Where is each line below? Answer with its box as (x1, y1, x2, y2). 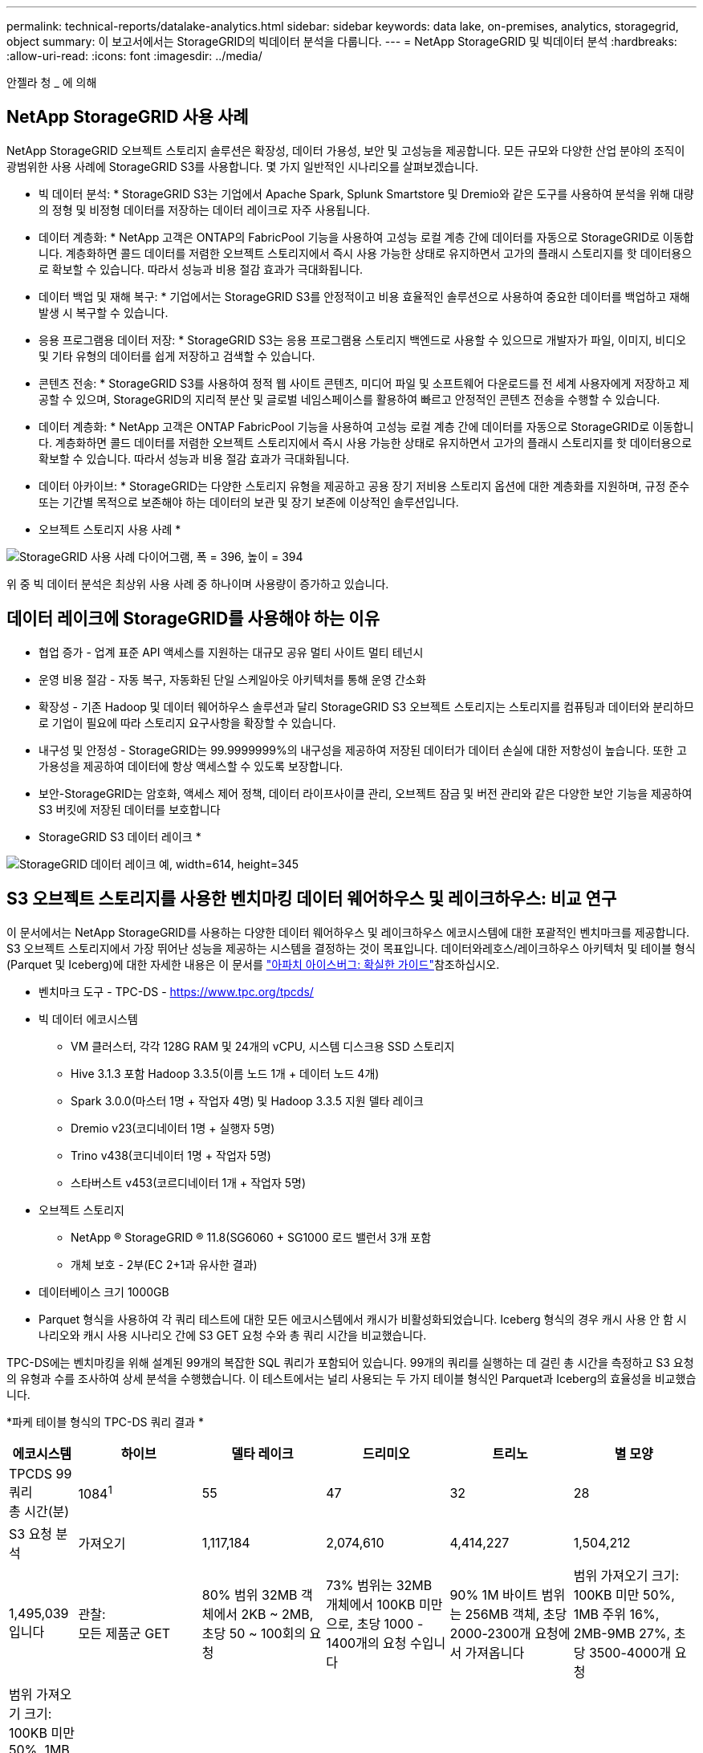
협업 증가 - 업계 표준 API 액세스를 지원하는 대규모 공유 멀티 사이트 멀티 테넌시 (39, 645, 424, 659)
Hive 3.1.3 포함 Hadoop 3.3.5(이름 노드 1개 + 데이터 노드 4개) (71, 1066, 380, 1080)
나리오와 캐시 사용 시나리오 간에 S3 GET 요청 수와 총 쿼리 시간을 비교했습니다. (39, 1328, 427, 1342)
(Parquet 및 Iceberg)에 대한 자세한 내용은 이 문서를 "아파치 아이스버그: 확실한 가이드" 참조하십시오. (6, 957, 500, 971)
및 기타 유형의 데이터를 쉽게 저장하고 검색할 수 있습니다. (39, 348, 315, 363)
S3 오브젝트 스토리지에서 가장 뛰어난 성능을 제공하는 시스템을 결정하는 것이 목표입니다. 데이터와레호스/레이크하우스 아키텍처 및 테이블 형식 (6, 941, 696, 955)
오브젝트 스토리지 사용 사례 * (39, 522, 181, 536)
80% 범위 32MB (201, 1586, 298, 1603)
